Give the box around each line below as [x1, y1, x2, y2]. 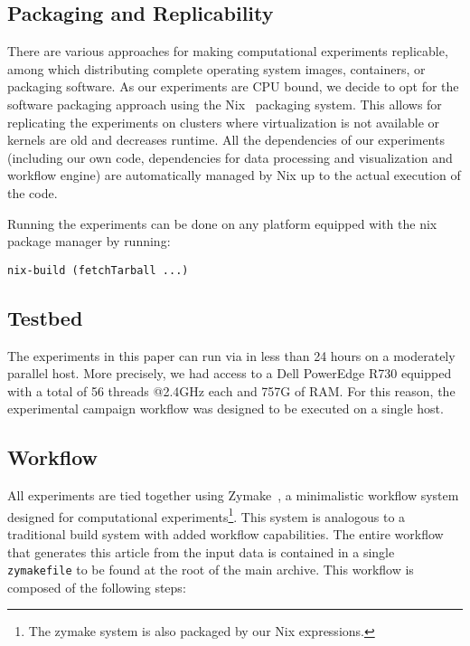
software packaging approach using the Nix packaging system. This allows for [7, 94, 442, 113]
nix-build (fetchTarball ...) [7, 263, 189, 277]
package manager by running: [7, 232, 171, 251]
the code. [7, 183, 58, 202]
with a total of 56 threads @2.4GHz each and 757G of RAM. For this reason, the [7, 381, 456, 400]
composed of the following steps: [7, 577, 186, 596]
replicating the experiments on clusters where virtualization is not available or [7, 112, 440, 131]
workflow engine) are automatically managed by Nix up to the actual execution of [7, 166, 461, 185]
